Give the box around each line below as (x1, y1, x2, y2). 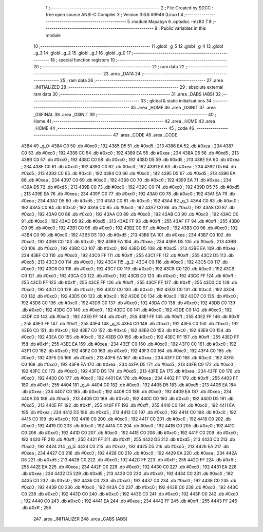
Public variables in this (161, 25, 207, 31)
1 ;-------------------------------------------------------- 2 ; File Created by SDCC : (45, 5, 214, 11)
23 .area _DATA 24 (103, 71, 141, 77)
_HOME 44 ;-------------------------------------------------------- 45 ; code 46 (33, 125, 195, 131)
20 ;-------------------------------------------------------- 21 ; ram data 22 (33, 64, 185, 70)
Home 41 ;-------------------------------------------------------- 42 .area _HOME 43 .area (33, 118, 215, 124)
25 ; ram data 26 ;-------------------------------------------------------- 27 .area (60, 77, 224, 83)
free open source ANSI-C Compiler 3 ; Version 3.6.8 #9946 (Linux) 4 (45, 12, 184, 18)
